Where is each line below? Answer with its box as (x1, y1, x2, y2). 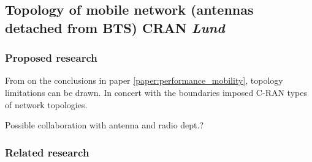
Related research (5, 144, 89, 160)
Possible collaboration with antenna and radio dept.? (5, 119, 204, 131)
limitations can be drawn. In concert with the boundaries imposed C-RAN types (5, 86, 307, 98)
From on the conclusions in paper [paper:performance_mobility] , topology (5, 74, 283, 87)
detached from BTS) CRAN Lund (5, 18, 225, 37)
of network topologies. (5, 98, 88, 111)
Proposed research (5, 50, 97, 65)
